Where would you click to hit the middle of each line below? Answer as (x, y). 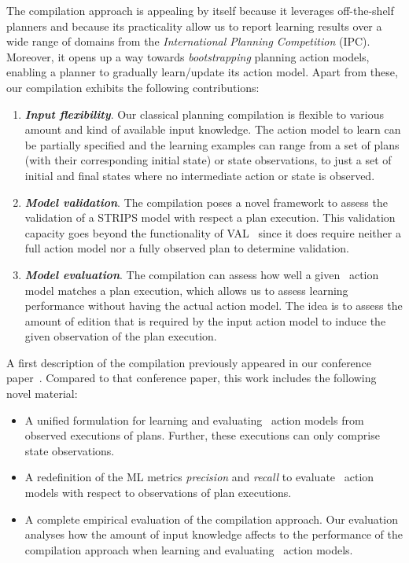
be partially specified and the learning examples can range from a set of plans (212, 144)
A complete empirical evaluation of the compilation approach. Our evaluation (211, 519)
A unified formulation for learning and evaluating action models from (194, 419)
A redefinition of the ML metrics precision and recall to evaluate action (199, 477)
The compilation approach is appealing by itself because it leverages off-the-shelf (200, 10)
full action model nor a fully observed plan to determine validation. (187, 248)
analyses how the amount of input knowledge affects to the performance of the (214, 534)
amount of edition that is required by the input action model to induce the (205, 320)
